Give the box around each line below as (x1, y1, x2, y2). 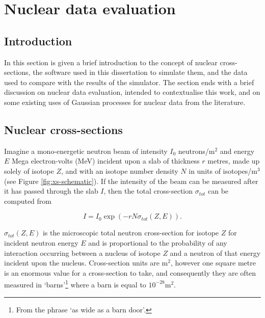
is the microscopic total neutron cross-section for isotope (42, 227, 219, 238)
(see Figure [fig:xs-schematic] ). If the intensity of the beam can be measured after (4, 175, 258, 186)
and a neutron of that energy (170, 247, 261, 258)
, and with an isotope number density (61, 165, 178, 176)
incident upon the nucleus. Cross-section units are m (4, 257, 168, 268)
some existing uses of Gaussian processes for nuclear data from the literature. (4, 96, 246, 107)
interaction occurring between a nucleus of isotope (4, 247, 161, 258)
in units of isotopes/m (189, 165, 258, 176)
